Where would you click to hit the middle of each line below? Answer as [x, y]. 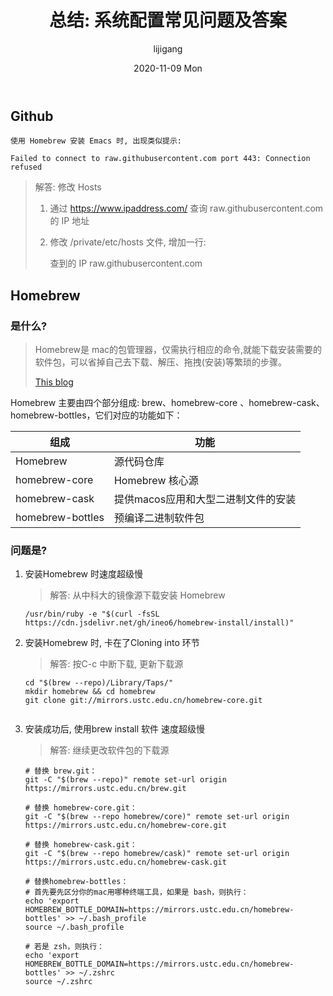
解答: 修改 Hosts [68, 187]
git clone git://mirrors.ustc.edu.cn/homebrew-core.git [143, 701]
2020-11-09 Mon [168, 68]
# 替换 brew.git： [61, 771]
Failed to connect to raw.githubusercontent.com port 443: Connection [160, 159]
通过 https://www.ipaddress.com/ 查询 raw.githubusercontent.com [186, 208]
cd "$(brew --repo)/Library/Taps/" [99, 683]
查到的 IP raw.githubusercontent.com [126, 263]
